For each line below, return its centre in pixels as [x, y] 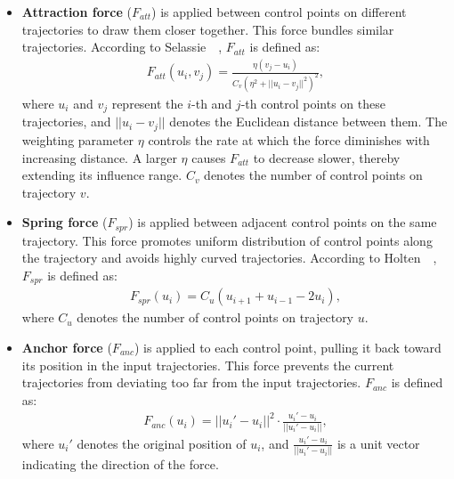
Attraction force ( [77, 12]
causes [209, 157]
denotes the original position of [162, 443]
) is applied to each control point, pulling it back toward [288, 347]
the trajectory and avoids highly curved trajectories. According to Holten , [229, 258]
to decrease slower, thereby [327, 157]
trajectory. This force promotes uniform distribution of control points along [227, 240]
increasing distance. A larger [99, 157]
